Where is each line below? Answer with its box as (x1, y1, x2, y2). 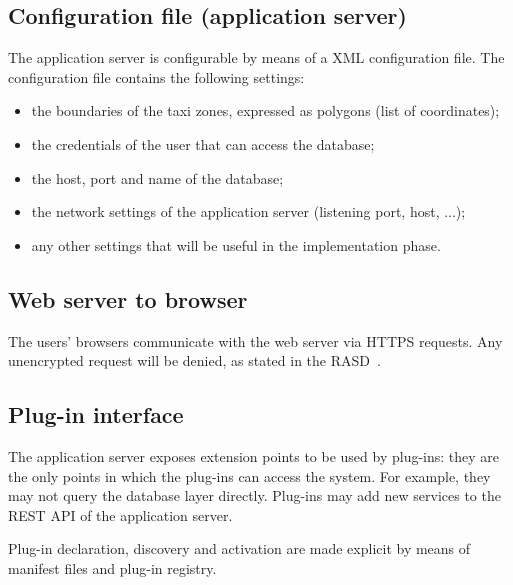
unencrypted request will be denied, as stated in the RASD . (8, 350, 381, 371)
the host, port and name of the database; (31, 167, 284, 188)
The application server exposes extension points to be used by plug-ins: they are (8, 445, 500, 466)
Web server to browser (8, 283, 248, 314)
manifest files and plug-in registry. (8, 557, 217, 578)
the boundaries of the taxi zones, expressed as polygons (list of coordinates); (31, 100, 500, 121)
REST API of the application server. (8, 504, 233, 525)
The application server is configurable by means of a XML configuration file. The (8, 47, 505, 68)
